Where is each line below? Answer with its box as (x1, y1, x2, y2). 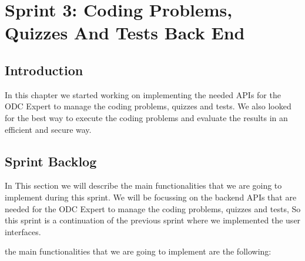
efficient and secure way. (5, 123, 92, 135)
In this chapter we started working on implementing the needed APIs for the (5, 88, 281, 101)
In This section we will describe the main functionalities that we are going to (5, 179, 282, 192)
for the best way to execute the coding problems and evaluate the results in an (5, 111, 288, 123)
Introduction (5, 61, 83, 79)
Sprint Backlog (5, 152, 97, 170)
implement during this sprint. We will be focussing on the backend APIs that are (5, 190, 297, 203)
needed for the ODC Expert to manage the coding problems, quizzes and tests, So (5, 202, 301, 215)
